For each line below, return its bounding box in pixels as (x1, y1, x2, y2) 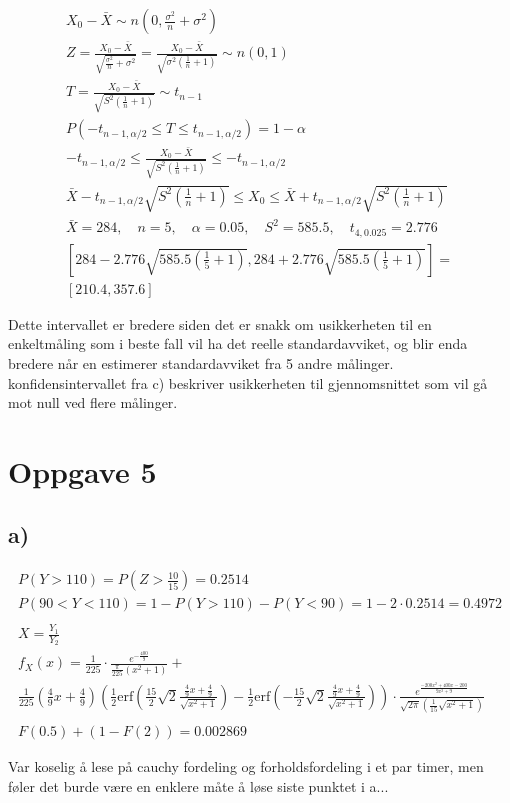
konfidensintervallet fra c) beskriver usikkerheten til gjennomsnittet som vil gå (8, 372, 488, 393)
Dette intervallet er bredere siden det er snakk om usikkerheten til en (8, 313, 432, 334)
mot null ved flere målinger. (8, 392, 178, 413)
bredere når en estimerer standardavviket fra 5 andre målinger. (8, 352, 394, 373)
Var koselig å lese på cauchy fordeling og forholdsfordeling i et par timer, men (8, 756, 484, 777)
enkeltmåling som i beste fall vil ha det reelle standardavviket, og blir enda (8, 333, 468, 354)
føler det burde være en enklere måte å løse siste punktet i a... (8, 775, 389, 796)
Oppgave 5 (8, 450, 157, 491)
